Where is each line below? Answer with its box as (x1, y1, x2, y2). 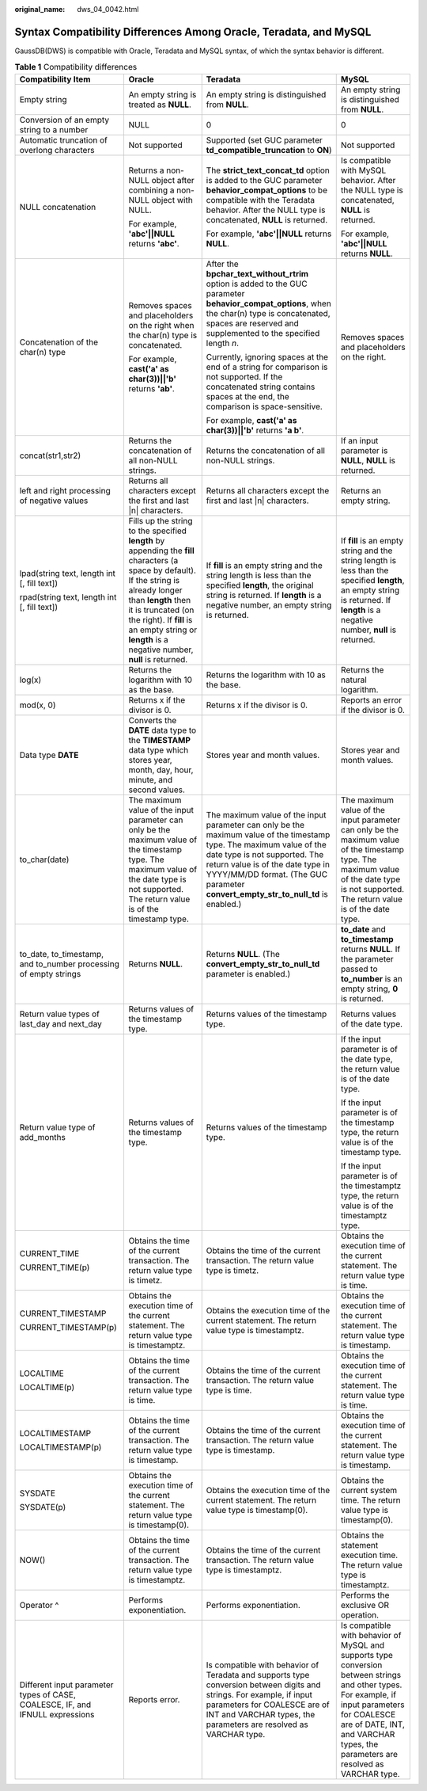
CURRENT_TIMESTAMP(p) (19, 1321, 118, 1332)
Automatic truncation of (19, 135, 108, 146)
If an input (340, 435, 379, 446)
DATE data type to (128, 725, 197, 736)
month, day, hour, (128, 764, 194, 775)
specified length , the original (206, 579, 314, 590)
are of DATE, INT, (340, 1719, 405, 1730)
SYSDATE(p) (19, 1501, 66, 1512)
